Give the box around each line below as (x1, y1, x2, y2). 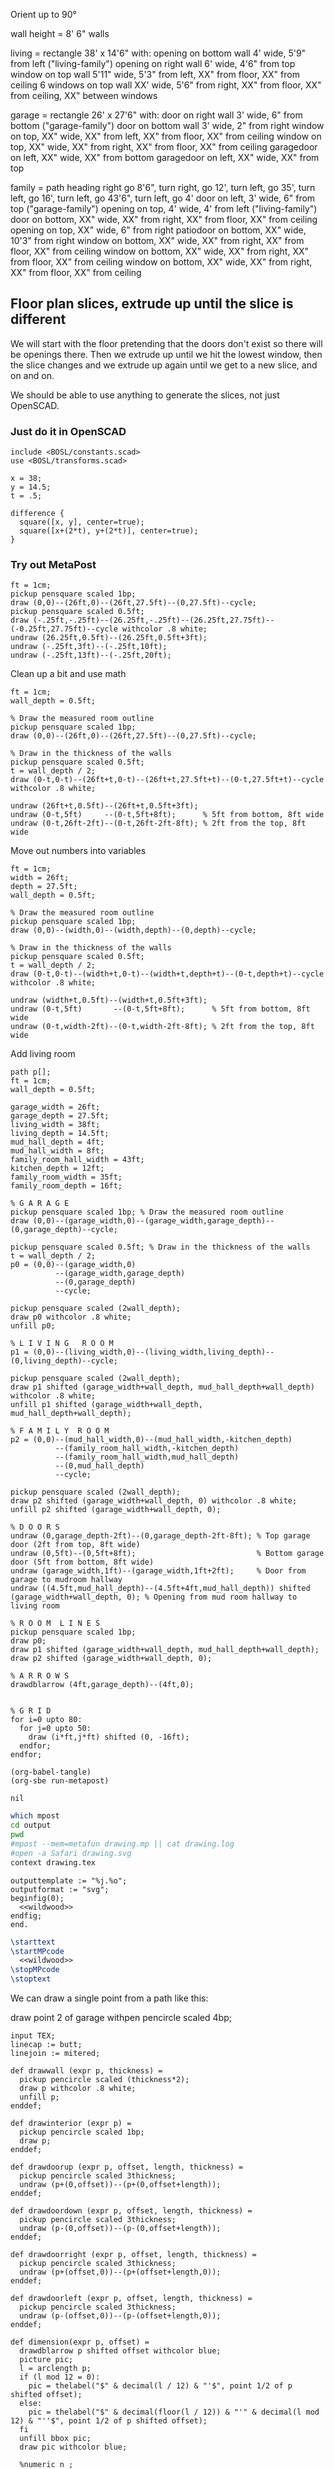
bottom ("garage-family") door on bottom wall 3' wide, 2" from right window (10, 120, 325, 131)
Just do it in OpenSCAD (10, 424, 127, 438)
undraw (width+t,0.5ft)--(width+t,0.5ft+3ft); (10, 995, 208, 1006)
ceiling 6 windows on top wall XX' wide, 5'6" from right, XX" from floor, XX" (10, 79, 322, 91)
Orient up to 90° (10, 9, 77, 20)
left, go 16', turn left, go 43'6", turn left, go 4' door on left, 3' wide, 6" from (10, 192, 316, 204)
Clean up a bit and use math (10, 668, 127, 680)
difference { (10, 509, 65, 519)
